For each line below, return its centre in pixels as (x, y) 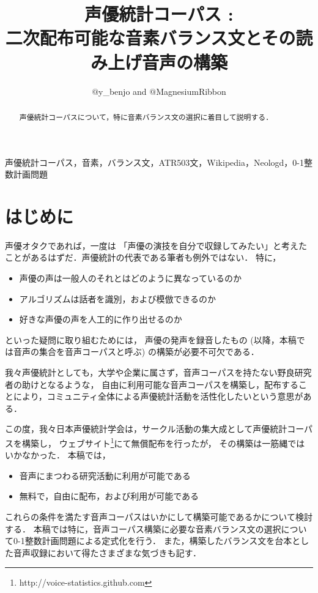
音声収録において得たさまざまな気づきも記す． (107, 552)
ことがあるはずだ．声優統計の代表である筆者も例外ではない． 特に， (143, 257)
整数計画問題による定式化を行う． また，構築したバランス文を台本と (163, 541)
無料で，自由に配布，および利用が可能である (109, 496)
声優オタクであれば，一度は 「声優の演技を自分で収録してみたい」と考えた (156, 245)
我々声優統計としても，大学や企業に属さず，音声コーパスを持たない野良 (150, 372)
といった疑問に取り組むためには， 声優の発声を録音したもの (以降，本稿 (151, 339)
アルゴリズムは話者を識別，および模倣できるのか (118, 298)
